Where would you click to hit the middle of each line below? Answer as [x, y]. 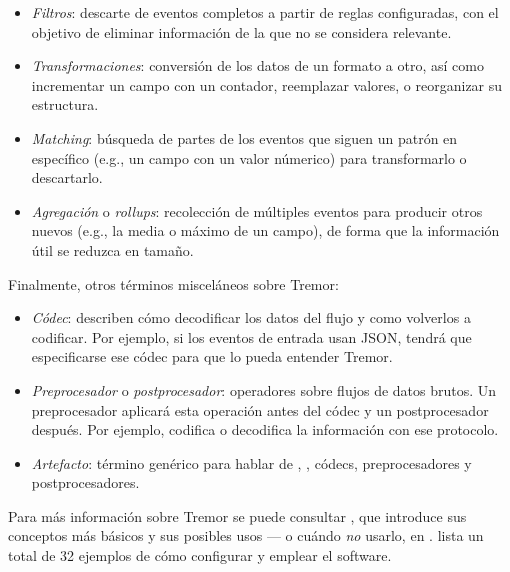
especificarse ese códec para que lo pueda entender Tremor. [212, 356]
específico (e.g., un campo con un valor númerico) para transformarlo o [249, 157]
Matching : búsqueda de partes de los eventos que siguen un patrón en [244, 137]
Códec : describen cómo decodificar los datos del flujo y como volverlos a [251, 317]
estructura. [65, 104]
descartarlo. [67, 177]
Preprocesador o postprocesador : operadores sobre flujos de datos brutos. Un [264, 389]
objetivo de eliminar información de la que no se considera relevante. [241, 31]
